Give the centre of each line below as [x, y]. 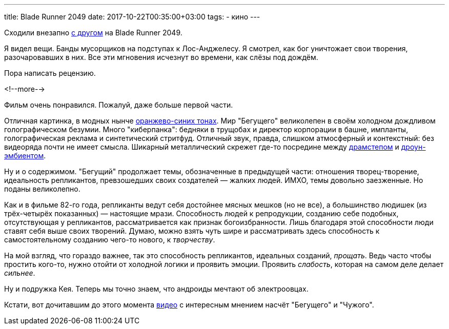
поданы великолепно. [42, 189]
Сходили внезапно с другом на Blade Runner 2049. [93, 33]
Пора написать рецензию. [50, 73]
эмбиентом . [25, 156]
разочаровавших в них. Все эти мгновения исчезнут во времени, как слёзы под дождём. [161, 57]
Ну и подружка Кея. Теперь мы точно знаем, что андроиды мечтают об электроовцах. [156, 289]
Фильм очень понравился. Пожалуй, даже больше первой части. [119, 105]
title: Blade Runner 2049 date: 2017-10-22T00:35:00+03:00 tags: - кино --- [132, 17]
